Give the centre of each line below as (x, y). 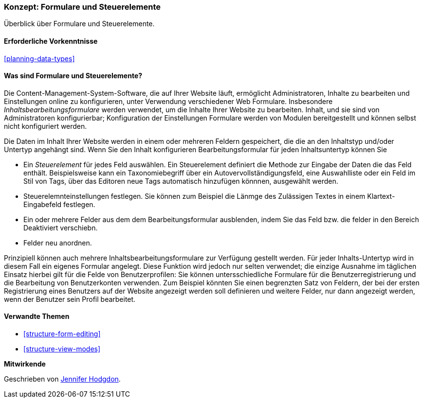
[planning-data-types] (39, 58)
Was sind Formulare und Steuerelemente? (73, 76)
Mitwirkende (25, 364)
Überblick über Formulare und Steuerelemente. (79, 24)
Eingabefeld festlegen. (59, 204)
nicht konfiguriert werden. (46, 126)
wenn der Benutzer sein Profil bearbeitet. (70, 299)
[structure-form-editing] (62, 334)
